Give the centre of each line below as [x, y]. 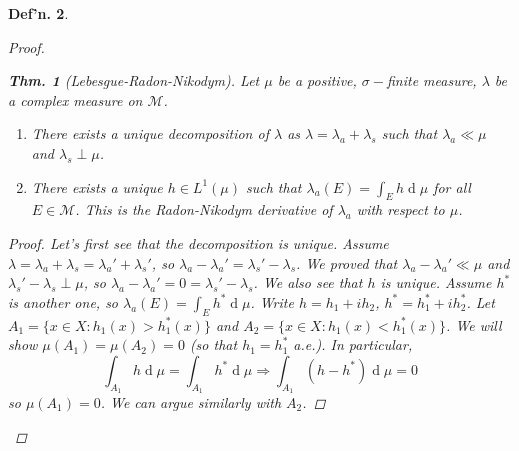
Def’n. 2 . [38, 13]
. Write [272, 301]
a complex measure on [75, 99]
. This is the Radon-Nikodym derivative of [204, 209]
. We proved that [347, 262]
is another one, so [63, 301]
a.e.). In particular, [353, 344]
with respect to [400, 209]
